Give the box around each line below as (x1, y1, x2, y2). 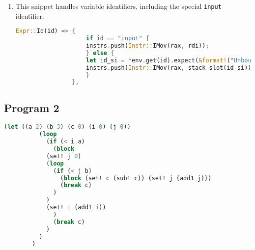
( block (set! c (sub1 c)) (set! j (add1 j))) (60, 174, 212, 182)
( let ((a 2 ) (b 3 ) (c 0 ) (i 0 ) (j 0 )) (4, 123, 131, 131)
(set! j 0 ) (46, 152, 82, 160)
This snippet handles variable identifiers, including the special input (15, 1, 222, 11)
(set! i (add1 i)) (46, 204, 106, 211)
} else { (85, 49, 114, 56)
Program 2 (4, 100, 59, 115)
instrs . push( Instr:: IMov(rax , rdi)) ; (85, 42, 209, 49)
